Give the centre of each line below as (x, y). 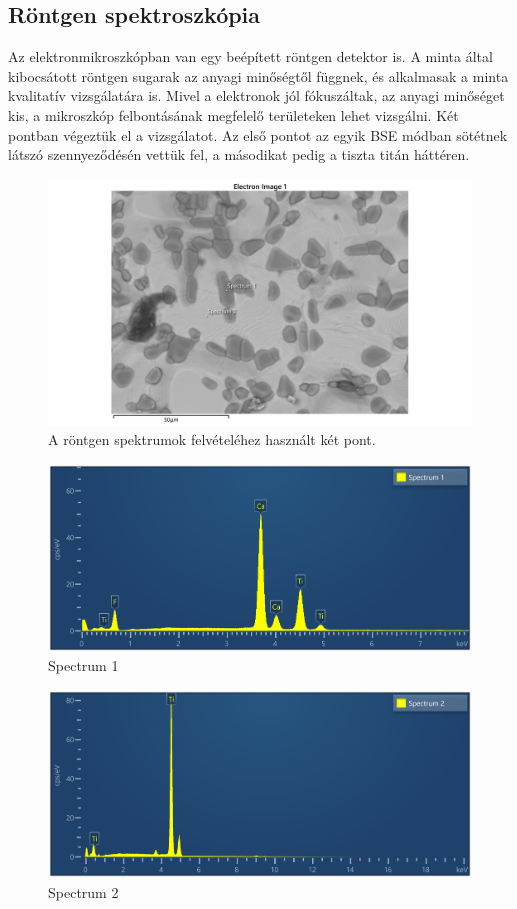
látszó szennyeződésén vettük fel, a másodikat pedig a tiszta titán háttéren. (239, 154)
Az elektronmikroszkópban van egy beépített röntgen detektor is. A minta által (250, 56)
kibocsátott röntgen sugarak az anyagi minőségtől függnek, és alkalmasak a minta (258, 75)
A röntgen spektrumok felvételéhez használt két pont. (212, 439)
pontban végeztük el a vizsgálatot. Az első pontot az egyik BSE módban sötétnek (258, 134)
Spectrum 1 (83, 665)
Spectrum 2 (83, 891)
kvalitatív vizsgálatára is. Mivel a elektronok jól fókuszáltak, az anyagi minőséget (256, 95)
